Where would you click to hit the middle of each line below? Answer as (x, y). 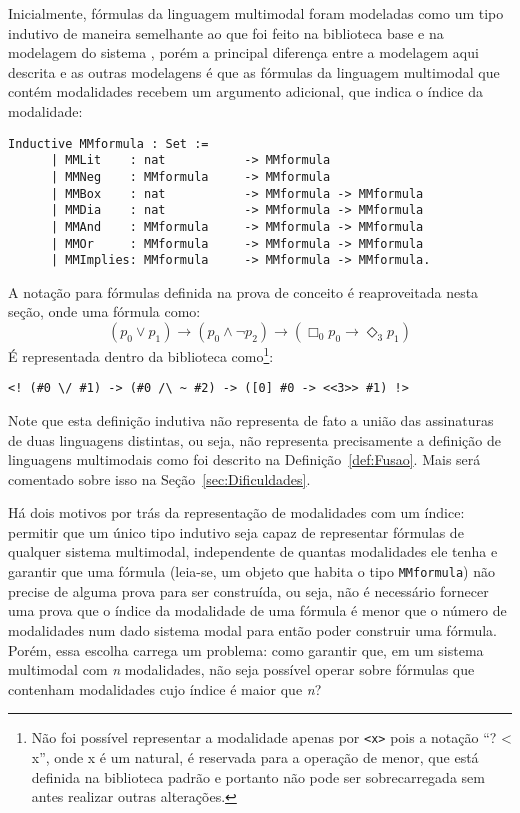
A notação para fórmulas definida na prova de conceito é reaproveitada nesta (243, 291)
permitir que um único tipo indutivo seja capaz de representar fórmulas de (236, 531)
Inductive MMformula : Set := (108, 143)
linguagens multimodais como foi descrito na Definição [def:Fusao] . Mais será (244, 459)
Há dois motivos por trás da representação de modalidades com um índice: (236, 512)
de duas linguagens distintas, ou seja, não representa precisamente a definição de (254, 439)
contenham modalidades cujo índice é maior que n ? (165, 688)
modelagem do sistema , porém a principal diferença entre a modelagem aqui (243, 52)
